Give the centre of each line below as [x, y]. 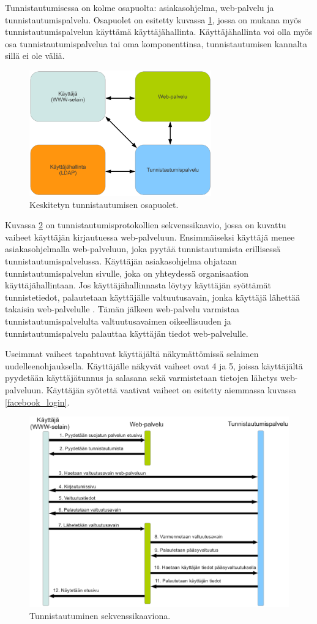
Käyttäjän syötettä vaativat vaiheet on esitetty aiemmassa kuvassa [171, 389]
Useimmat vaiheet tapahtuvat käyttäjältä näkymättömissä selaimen [132, 354]
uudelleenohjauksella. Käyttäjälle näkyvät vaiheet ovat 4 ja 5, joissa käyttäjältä [154, 365]
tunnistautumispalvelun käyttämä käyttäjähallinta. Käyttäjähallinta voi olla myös [159, 32]
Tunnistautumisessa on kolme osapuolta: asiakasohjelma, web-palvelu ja [140, 7]
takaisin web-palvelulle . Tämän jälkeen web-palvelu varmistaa [122, 309]
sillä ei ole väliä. [35, 56]
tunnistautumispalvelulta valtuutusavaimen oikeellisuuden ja [118, 321]
